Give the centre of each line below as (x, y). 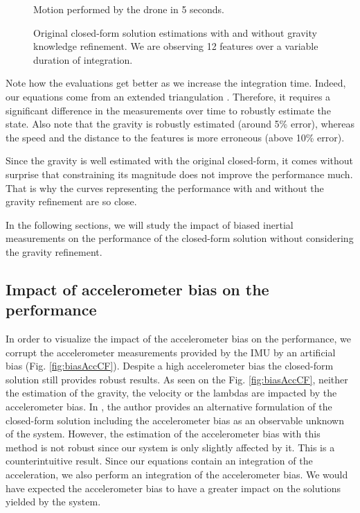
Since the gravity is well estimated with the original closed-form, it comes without (180, 160)
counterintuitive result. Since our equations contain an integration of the (159, 461)
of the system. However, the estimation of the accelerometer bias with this (163, 434)
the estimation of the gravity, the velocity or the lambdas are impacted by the (171, 393)
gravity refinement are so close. (71, 201)
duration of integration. (83, 59)
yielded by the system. (53, 502)
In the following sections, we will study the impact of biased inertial (150, 224)
